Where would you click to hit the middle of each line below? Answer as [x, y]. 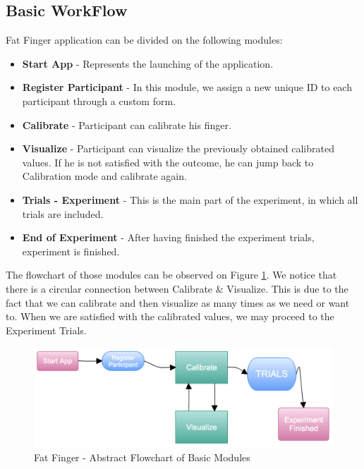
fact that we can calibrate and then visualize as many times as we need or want [178, 302]
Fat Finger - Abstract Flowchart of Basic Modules [142, 457]
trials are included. [63, 213]
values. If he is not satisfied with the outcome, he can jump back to [168, 162]
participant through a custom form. [99, 100]
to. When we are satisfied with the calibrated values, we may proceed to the [170, 316]
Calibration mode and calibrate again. [104, 176]
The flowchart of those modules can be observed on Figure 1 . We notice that [171, 275]
